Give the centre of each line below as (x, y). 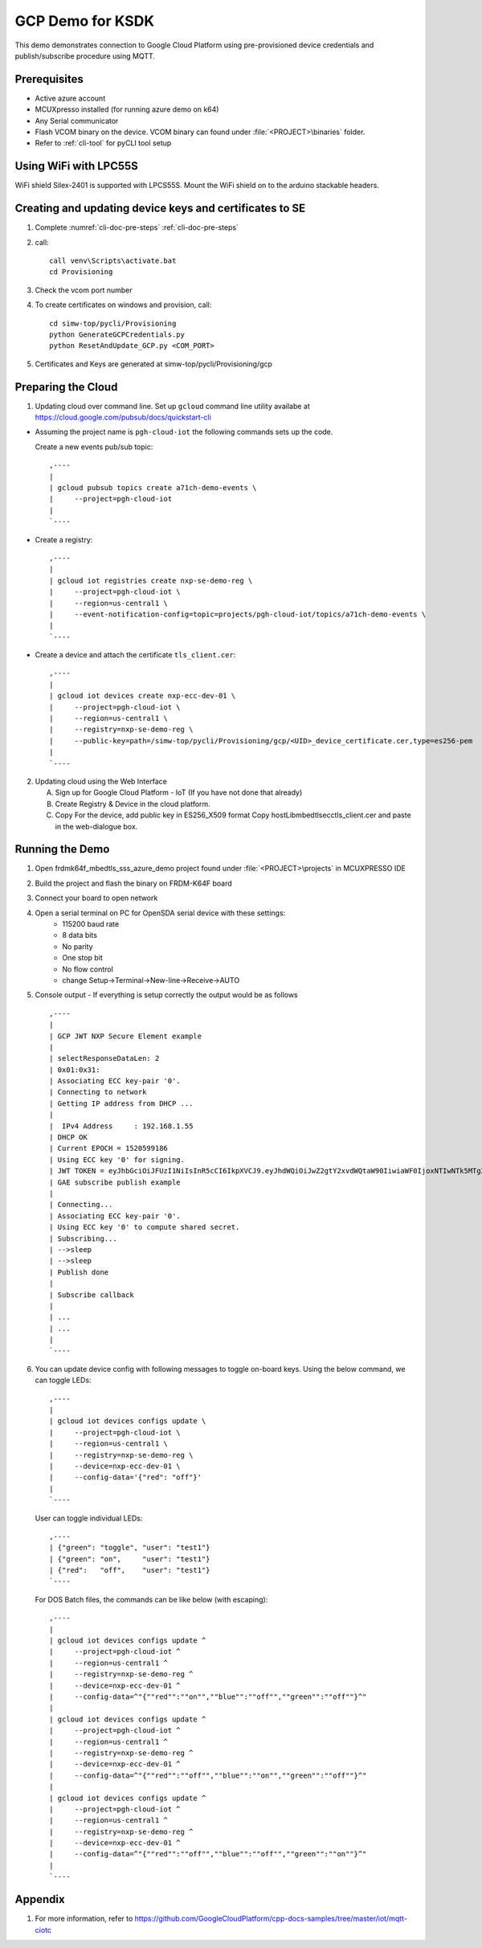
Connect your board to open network (96, 898)
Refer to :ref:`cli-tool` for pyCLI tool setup (103, 143)
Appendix (40, 1899)
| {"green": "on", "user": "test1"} (130, 1559)
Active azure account (70, 98)
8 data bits (80, 935)
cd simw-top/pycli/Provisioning (113, 323)
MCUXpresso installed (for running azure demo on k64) (127, 109)
